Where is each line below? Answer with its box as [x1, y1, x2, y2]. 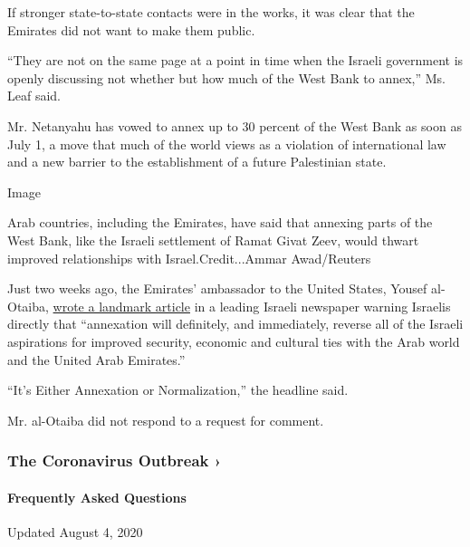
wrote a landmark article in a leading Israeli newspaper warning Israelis [53, 296, 451, 315]
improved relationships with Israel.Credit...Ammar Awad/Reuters [7, 248, 371, 267]
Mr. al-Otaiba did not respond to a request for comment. [7, 410, 324, 429]
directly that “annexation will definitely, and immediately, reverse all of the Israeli [7, 314, 464, 333]
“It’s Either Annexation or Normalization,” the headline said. [7, 380, 349, 399]
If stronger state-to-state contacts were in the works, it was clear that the [7, 3, 415, 21]
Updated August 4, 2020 [7, 522, 143, 541]
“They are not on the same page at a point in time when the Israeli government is [7, 51, 464, 70]
